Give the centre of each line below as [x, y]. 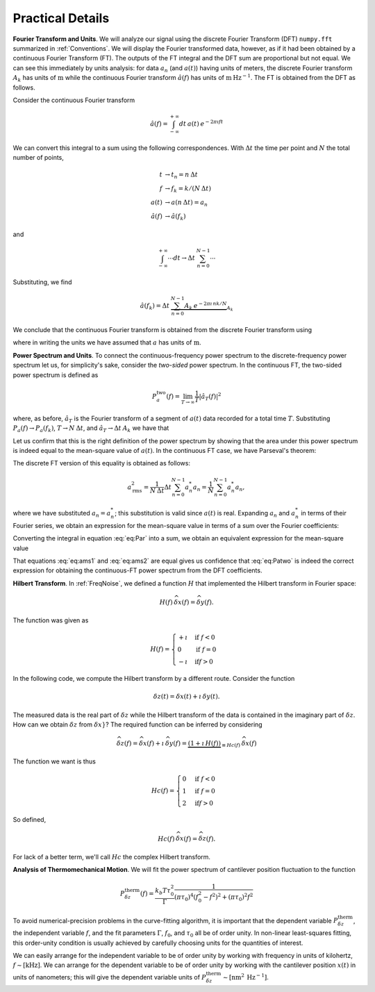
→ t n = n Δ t [181, 176]
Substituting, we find [42, 282]
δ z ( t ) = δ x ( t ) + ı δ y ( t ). [186, 697]
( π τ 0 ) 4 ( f [186, 897]
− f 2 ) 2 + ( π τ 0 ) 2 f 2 [228, 897]
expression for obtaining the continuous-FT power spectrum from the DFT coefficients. [137, 570]
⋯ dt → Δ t [182, 258]
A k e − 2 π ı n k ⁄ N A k [209, 307]
